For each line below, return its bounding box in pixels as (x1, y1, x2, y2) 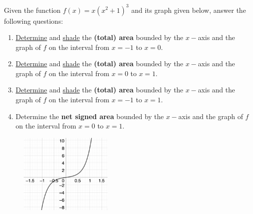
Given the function (4, 4, 61, 15)
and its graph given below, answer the (131, 4, 246, 15)
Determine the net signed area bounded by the (15, 111, 164, 121)
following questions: (4, 15, 63, 26)
